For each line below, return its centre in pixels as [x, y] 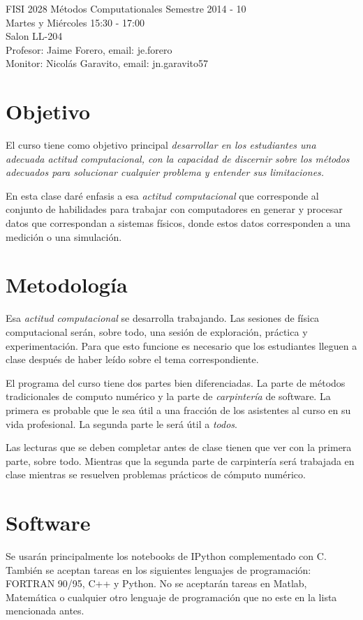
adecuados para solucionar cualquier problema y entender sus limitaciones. [165, 172]
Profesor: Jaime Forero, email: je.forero [89, 49]
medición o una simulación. [64, 236]
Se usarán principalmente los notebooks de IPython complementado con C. [166, 556]
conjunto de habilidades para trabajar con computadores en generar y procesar [174, 209]
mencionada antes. [45, 611]
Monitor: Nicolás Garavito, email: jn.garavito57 [107, 63]
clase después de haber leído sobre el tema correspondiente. [132, 359]
